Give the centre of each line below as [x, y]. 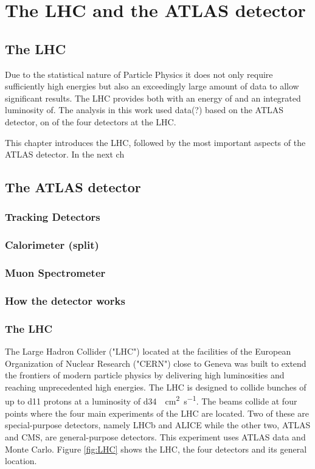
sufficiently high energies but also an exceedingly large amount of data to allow [152, 86]
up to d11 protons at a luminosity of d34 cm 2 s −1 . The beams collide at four [151, 400]
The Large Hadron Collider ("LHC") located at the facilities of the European [148, 351]
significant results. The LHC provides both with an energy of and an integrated [153, 98]
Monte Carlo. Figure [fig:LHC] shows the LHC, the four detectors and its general [156, 449]
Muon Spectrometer [55, 273]
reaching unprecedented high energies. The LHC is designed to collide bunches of [156, 387]
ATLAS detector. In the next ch [65, 154]
